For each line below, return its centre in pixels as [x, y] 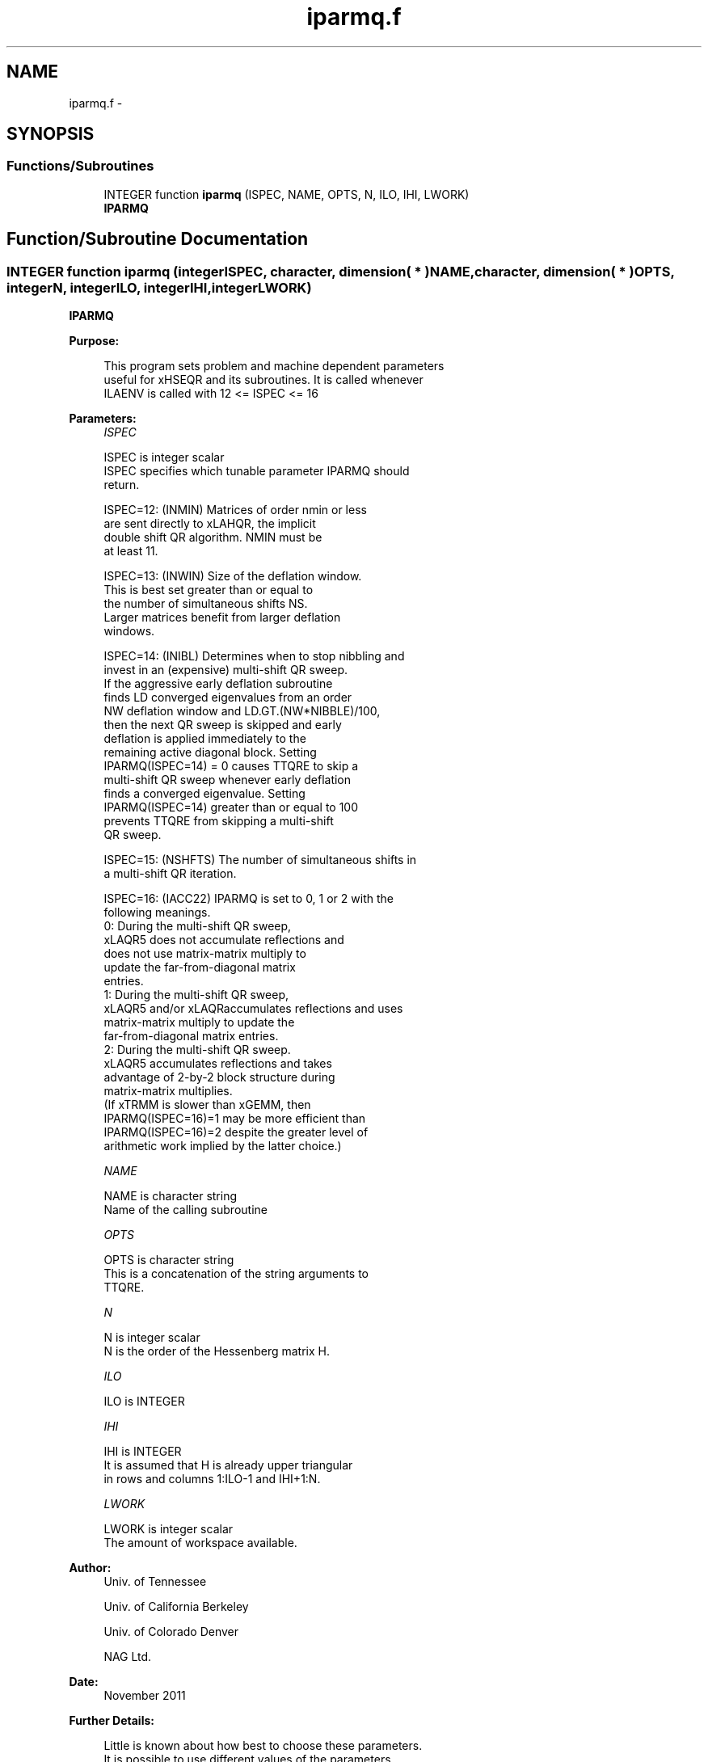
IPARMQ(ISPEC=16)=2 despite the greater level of [236, 1132]
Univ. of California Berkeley [176, 1607]
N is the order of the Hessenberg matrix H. [217, 1351]
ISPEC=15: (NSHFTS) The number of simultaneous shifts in [260, 860]
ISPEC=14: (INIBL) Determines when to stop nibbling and [254, 656]
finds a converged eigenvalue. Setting [204, 794]
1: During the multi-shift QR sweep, [196, 995]
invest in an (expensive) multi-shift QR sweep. [226, 670]
